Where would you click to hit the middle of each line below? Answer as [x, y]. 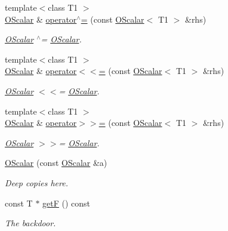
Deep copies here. [36, 182]
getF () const [67, 203]
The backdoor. [30, 223]
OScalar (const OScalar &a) [56, 163]
